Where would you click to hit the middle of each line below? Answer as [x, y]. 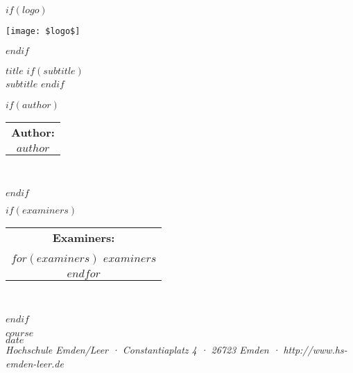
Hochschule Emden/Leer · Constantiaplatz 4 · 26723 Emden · [143, 350]
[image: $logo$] [43, 31]
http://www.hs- [315, 350]
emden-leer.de [35, 363]
